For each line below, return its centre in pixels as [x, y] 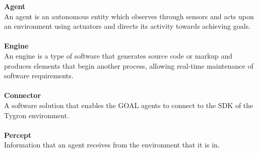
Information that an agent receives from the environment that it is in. [112, 145]
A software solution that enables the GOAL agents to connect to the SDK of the [129, 105]
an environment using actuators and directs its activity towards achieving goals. [127, 26]
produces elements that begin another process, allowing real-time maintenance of [129, 65]
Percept [18, 135]
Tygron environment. [37, 115]
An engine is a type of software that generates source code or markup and [118, 55]
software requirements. [39, 75]
